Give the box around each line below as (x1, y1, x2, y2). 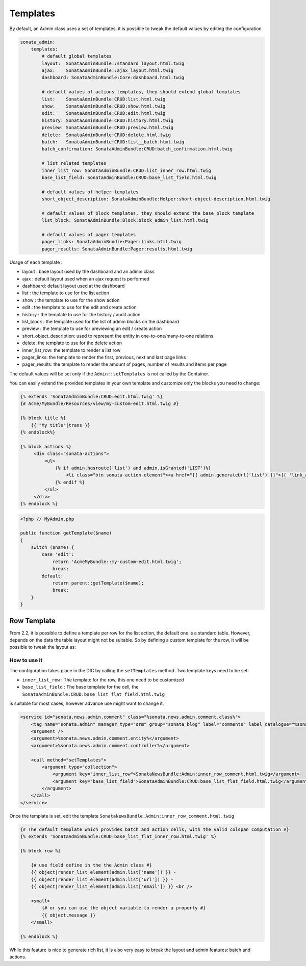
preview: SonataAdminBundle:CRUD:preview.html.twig (41, 125, 174, 131)
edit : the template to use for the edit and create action (22, 304, 137, 311)
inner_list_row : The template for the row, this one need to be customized (22, 677, 184, 683)
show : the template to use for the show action (22, 297, 120, 303)
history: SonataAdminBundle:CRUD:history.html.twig (41, 117, 174, 123)
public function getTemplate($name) (20, 530, 112, 536)
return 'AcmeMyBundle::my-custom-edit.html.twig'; (52, 558, 182, 565)
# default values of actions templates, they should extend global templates (41, 89, 241, 95)
